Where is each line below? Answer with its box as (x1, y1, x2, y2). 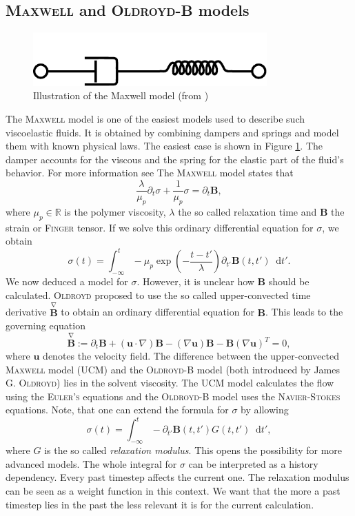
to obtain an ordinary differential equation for (61, 305, 254, 319)
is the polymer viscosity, (64, 204, 166, 218)
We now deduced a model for (6, 274, 128, 289)
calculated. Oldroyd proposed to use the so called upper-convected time (6, 287, 311, 302)
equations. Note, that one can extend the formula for (6, 402, 229, 417)
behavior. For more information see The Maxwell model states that (6, 165, 294, 180)
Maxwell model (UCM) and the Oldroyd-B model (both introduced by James (6, 362, 341, 376)
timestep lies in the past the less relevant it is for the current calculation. (6, 497, 314, 511)
